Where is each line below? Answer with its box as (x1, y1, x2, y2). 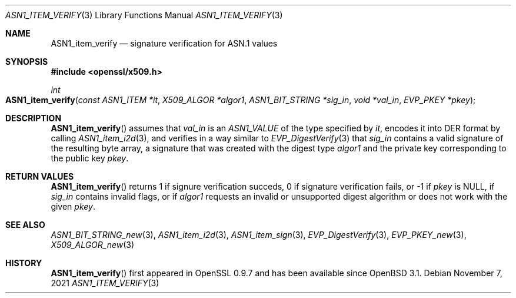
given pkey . (51, 201, 95, 211)
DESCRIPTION (5, 113, 62, 123)
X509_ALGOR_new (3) (51, 240, 135, 250)
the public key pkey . (51, 153, 129, 163)
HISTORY (5, 258, 42, 268)
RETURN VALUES (5, 171, 74, 181)
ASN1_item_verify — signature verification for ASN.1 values (51, 38, 278, 48)
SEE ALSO (5, 220, 45, 230)
